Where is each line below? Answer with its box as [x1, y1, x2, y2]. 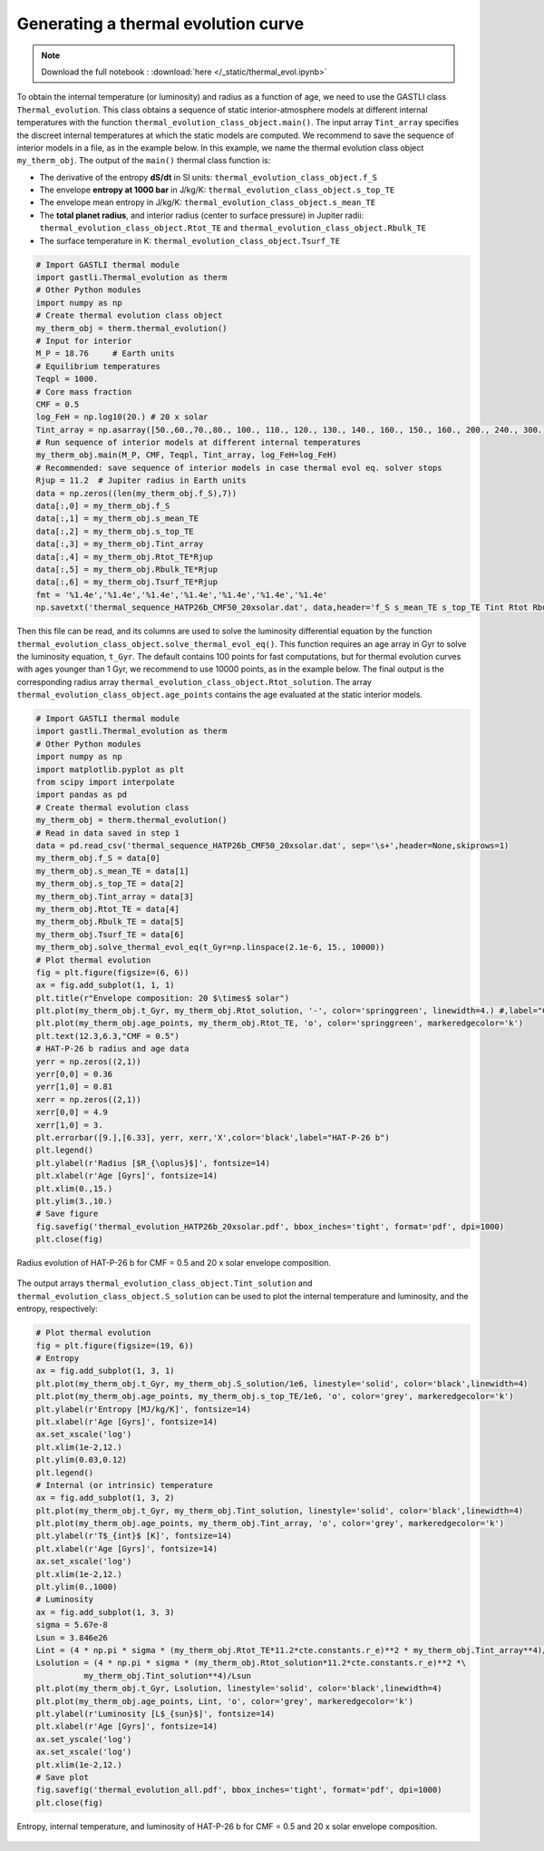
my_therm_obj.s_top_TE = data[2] [35, 878, 185, 889]
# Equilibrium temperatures [35, 361, 160, 371]
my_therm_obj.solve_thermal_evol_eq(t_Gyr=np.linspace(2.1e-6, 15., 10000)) [35, 942, 385, 953]
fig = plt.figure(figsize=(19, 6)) [35, 1340, 194, 1351]
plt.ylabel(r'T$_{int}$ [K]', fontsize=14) [35, 1531, 233, 1542]
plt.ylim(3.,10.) [35, 1196, 113, 1206]
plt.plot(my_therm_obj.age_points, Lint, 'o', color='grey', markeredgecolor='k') [35, 1696, 414, 1706]
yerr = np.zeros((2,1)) [35, 1056, 142, 1066]
